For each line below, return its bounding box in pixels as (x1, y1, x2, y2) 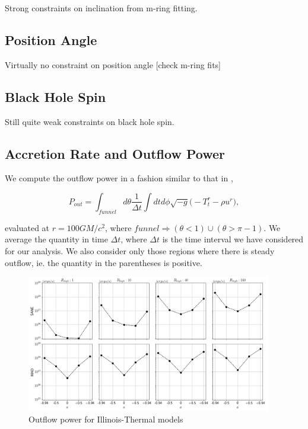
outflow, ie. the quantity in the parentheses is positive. (5, 256, 202, 268)
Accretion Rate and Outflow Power (5, 144, 225, 162)
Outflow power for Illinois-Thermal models (28, 413, 183, 425)
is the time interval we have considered (162, 233, 304, 245)
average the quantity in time (5, 233, 108, 245)
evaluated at (5, 221, 50, 233)
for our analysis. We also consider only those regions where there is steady (5, 244, 275, 257)
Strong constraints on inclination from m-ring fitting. (5, 2, 198, 14)
